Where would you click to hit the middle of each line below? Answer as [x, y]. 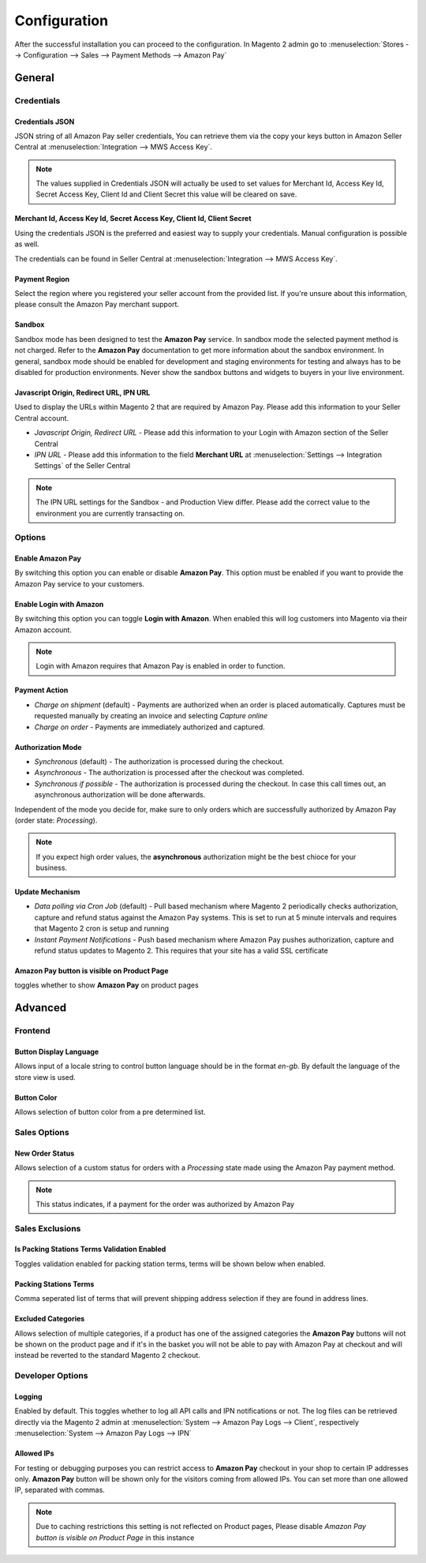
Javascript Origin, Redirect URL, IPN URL [82, 392]
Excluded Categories [50, 1319]
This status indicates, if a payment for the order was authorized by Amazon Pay [165, 1204]
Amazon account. [43, 630]
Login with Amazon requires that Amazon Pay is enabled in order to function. [161, 666]
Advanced [41, 1008]
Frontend [32, 1031]
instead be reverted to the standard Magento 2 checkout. [107, 1355]
